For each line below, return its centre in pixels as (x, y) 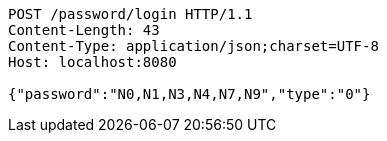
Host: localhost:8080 (92, 62)
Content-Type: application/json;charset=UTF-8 (193, 46)
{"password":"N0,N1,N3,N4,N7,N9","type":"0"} (189, 94)
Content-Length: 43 (84, 30)
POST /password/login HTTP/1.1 (130, 14)
